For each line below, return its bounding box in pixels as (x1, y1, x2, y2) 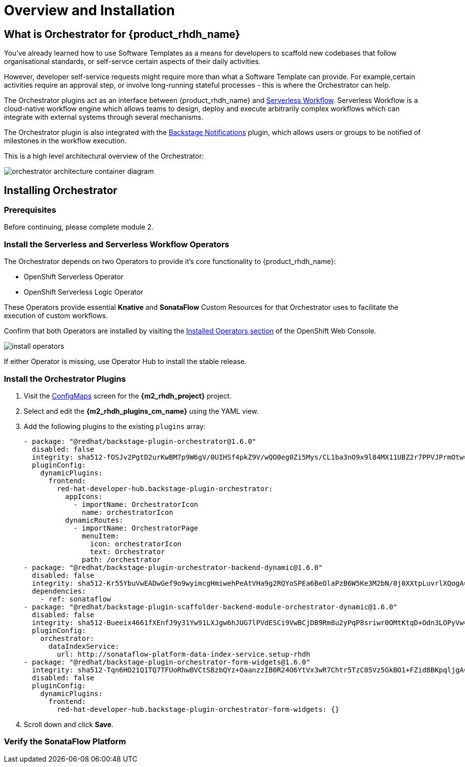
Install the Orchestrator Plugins (4, 373, 126, 384)
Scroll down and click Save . (24, 720, 114, 729)
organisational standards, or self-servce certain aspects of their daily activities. (4, 57, 261, 66)
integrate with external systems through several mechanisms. (4, 113, 203, 122)
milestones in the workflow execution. (4, 136, 127, 145)
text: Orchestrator (90, 547, 165, 556)
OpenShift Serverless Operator (24, 272, 124, 281)
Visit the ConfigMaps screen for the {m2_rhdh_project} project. (24, 391, 232, 400)
